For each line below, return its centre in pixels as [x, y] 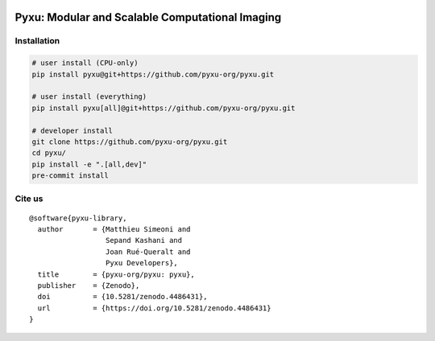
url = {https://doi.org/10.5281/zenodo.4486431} [154, 308]
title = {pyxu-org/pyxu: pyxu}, [116, 274]
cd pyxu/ [49, 153]
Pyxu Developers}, [142, 263]
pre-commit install [70, 176]
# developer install [72, 130]
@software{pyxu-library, [78, 218]
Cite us [29, 199]
